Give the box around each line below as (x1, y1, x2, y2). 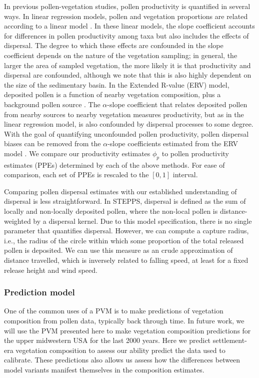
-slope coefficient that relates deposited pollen (107, 99, 247, 109)
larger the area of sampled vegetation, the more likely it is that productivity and (4, 60, 251, 70)
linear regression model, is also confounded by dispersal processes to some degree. (4, 119, 253, 129)
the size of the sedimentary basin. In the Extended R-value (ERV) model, (4, 79, 229, 90)
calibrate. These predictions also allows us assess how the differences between (4, 354, 240, 365)
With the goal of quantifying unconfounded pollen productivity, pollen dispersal (4, 128, 249, 139)
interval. (172, 169, 198, 180)
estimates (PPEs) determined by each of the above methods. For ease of (4, 159, 225, 170)
